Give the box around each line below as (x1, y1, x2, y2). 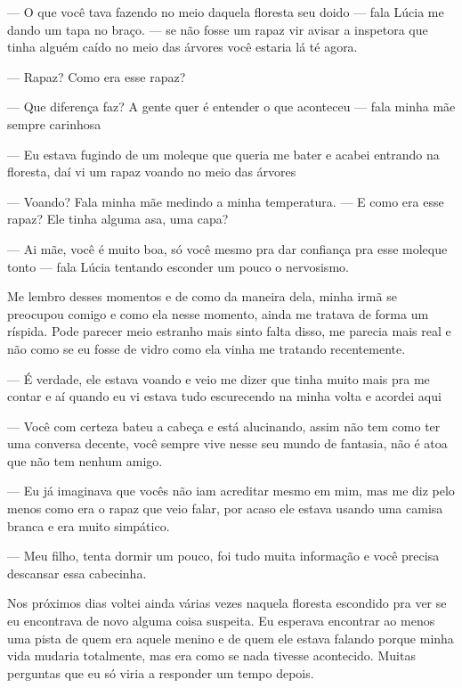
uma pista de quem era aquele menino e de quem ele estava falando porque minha (7, 628, 454, 647)
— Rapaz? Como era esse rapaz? (7, 67, 186, 86)
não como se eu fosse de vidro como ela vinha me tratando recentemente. (7, 339, 406, 357)
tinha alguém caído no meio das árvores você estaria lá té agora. (7, 37, 358, 56)
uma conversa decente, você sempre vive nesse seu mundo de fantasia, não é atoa (7, 434, 448, 453)
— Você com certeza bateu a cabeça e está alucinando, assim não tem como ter (7, 416, 441, 435)
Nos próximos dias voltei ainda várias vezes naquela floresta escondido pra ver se (7, 594, 447, 612)
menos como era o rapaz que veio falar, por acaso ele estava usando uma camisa (7, 499, 443, 518)
